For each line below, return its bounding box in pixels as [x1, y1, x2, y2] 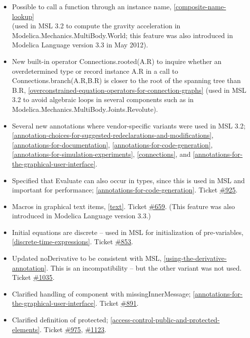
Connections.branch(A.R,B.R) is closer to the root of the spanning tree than [12, 75, 241, 85]
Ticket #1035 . [12, 272, 55, 282]
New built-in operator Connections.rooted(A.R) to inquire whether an [12, 56, 222, 66]
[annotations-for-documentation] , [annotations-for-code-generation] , [12, 139, 213, 149]
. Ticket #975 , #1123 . [40, 324, 106, 334]
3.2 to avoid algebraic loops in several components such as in [12, 94, 194, 105]
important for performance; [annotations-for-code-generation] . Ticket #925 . [12, 185, 238, 195]
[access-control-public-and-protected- [110, 315, 220, 325]
